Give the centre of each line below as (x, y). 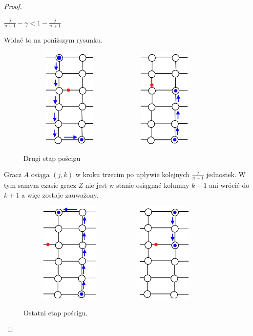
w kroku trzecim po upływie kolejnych (133, 174)
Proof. (13, 6)
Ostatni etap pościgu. (56, 312)
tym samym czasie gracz (40, 185)
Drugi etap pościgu (52, 158)
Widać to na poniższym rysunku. (53, 40)
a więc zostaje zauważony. (60, 194)
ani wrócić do (229, 185)
